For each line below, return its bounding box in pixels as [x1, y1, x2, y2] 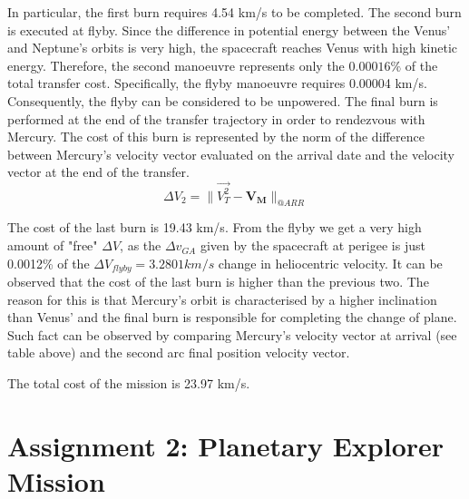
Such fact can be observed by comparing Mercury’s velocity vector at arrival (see [7, 325, 457, 344]
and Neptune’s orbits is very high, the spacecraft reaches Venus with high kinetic [7, 38, 458, 57]
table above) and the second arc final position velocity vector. [7, 343, 350, 362]
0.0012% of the [7, 253, 90, 272]
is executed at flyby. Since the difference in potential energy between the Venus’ [7, 20, 451, 39]
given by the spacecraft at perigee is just [200, 236, 425, 255]
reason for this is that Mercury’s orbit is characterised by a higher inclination [7, 289, 437, 308]
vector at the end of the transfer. [7, 162, 190, 181]
